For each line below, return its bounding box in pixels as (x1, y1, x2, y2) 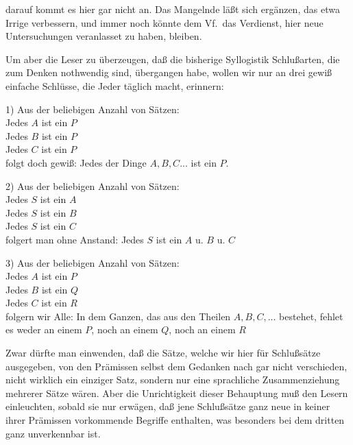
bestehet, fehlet (279, 309, 343, 323)
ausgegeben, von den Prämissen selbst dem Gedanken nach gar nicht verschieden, (5, 359, 348, 373)
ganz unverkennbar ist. (5, 426, 101, 440)
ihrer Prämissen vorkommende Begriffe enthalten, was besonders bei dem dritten (5, 413, 345, 427)
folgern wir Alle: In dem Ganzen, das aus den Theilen (5, 309, 231, 323)
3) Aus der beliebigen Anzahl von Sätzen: (5, 255, 180, 269)
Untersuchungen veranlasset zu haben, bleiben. (5, 29, 202, 43)
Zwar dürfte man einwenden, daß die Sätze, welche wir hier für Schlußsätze (5, 346, 321, 360)
